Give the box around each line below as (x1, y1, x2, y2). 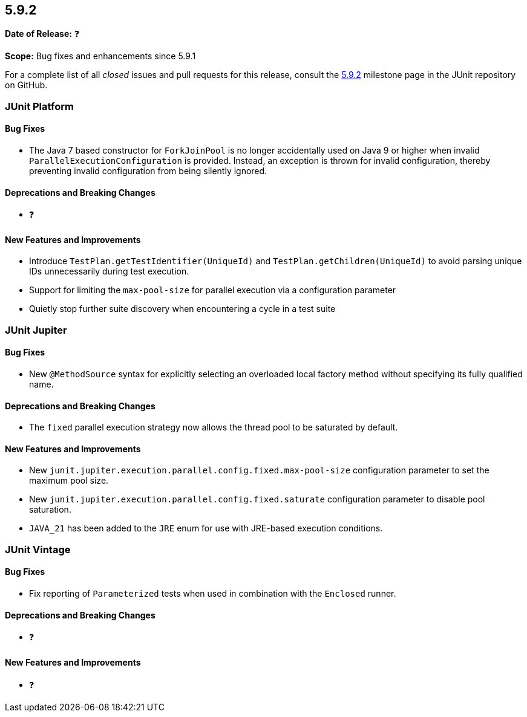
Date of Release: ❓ (5, 28, 80, 39)
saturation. (29, 504, 71, 515)
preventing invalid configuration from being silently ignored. (29, 166, 267, 177)
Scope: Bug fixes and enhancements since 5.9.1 (5, 51, 196, 62)
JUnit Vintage (5, 543, 71, 556)
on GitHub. (5, 80, 48, 91)
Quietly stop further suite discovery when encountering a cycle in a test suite (29, 303, 336, 314)
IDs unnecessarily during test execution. (29, 266, 189, 277)
